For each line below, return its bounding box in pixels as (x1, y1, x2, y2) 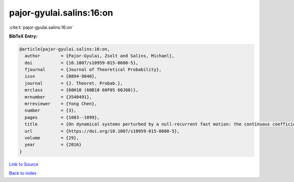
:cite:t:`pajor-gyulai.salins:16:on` (9, 24, 73, 30)
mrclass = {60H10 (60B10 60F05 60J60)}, (24, 87, 139, 93)
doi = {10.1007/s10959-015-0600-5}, (24, 60, 139, 65)
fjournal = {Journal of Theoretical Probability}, (24, 67, 162, 73)
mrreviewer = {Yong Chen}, (24, 101, 98, 107)
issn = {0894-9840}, (24, 74, 98, 79)
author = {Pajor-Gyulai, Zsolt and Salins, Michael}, (24, 53, 175, 59)
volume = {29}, (24, 135, 79, 141)
